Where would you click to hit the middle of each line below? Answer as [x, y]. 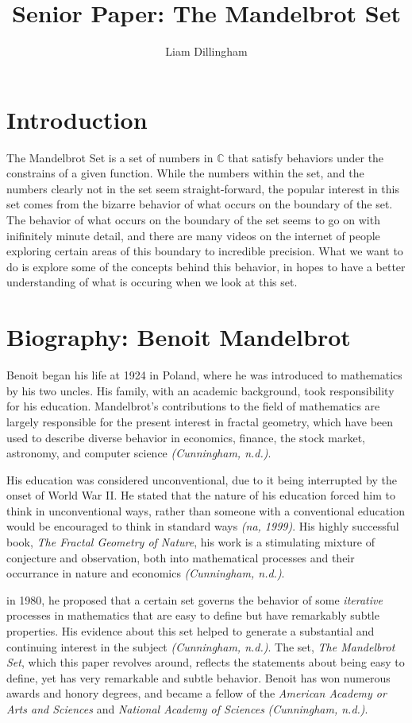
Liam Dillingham [206, 51]
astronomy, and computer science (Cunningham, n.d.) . [139, 453]
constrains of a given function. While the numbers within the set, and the [185, 173]
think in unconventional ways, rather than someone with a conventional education [206, 510]
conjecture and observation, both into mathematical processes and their [181, 557]
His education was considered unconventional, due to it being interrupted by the [202, 479]
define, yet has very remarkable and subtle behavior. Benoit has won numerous [198, 677]
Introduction [77, 119]
